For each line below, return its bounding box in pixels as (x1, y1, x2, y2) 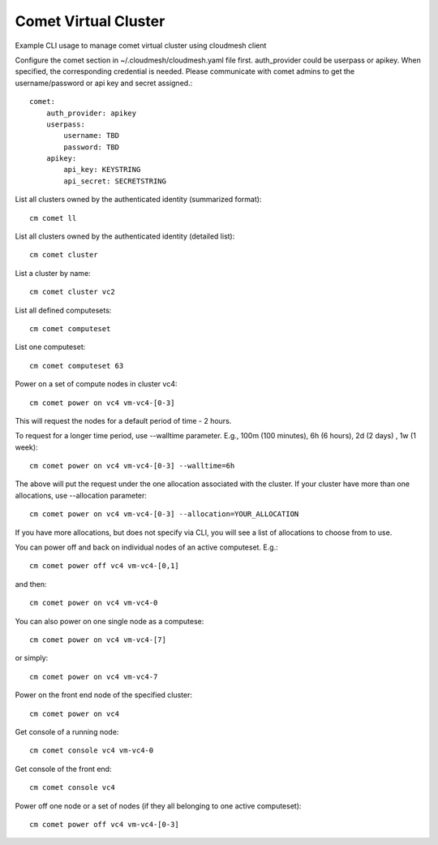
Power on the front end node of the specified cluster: (15, 690, 193, 700)
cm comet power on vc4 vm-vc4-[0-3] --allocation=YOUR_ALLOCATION (29, 510, 299, 519)
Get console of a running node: (15, 726, 119, 736)
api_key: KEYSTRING (63, 165, 141, 175)
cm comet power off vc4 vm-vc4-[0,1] (29, 561, 180, 571)
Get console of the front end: (15, 764, 112, 774)
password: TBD (63, 142, 120, 152)
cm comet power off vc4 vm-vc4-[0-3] (29, 820, 180, 829)
